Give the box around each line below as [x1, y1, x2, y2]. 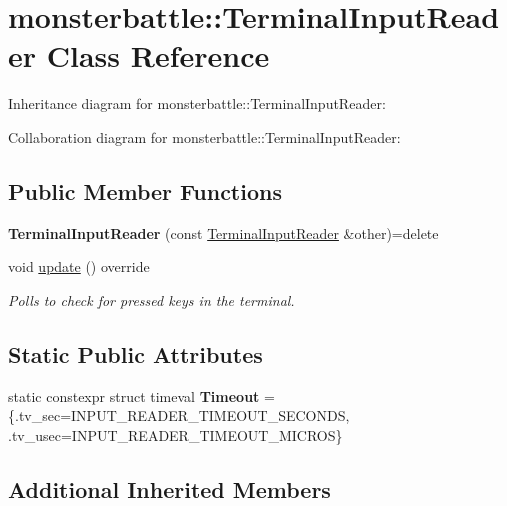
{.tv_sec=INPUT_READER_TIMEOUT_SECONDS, [8, 405, 350, 426]
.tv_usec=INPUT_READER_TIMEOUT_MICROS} [8, 424, 343, 445]
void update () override [8, 256, 150, 277]
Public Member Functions [8, 175, 282, 206]
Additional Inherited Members [8, 473, 331, 504]
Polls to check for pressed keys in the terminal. [8, 289, 295, 310]
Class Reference [46, 35, 270, 76]
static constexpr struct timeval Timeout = [8, 385, 275, 406]
